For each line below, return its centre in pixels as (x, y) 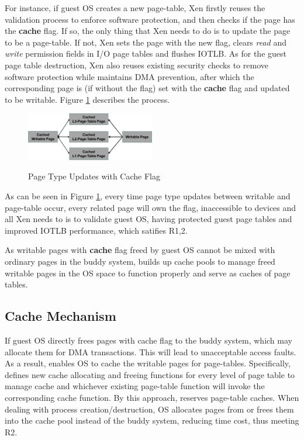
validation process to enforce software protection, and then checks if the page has (150, 19)
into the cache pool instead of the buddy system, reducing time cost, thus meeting (152, 420)
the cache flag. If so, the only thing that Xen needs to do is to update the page (148, 31)
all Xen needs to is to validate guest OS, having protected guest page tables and (148, 219)
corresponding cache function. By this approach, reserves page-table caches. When (152, 397)
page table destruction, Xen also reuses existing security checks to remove (137, 65)
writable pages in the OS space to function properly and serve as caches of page (148, 273)
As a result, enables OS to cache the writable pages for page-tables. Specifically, (148, 363)
